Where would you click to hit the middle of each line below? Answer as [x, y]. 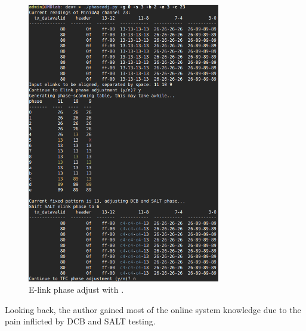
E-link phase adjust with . [76, 289]
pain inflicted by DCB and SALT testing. [80, 321]
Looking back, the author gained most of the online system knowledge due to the [153, 309]
